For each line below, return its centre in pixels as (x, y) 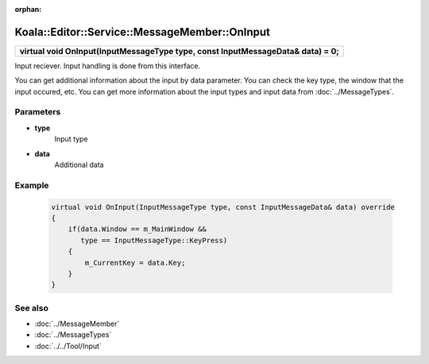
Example (32, 185)
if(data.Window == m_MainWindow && (137, 229)
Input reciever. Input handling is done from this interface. (108, 66)
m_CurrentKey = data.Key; (135, 263)
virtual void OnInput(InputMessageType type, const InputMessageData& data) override (223, 207)
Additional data (79, 165)
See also (32, 308)
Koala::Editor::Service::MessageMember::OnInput (142, 32)
